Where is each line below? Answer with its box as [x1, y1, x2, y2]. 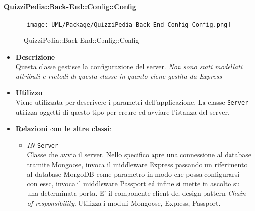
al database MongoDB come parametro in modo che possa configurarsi [27, 169, 240, 179]
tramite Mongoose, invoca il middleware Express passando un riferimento [27, 159, 248, 169]
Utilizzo [15, 87, 43, 97]
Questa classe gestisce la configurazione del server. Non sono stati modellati [15, 61, 243, 71]
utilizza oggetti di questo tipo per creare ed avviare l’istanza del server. [15, 107, 229, 117]
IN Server [27, 140, 59, 150]
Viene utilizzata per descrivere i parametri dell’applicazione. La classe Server [15, 97, 249, 107]
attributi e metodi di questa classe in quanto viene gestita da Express [15, 71, 222, 81]
